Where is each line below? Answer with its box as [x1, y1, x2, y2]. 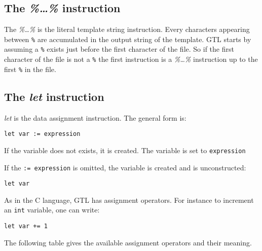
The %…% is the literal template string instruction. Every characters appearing [4, 24, 250, 34]
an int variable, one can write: [4, 204, 100, 215]
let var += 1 [4, 223, 48, 230]
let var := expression [4, 130, 81, 138]
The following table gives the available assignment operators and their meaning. [4, 237, 252, 247]
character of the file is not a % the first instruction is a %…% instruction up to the [4, 54, 258, 64]
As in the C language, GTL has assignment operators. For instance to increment [4, 194, 254, 205]
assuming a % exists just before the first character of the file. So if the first [4, 44, 234, 54]
